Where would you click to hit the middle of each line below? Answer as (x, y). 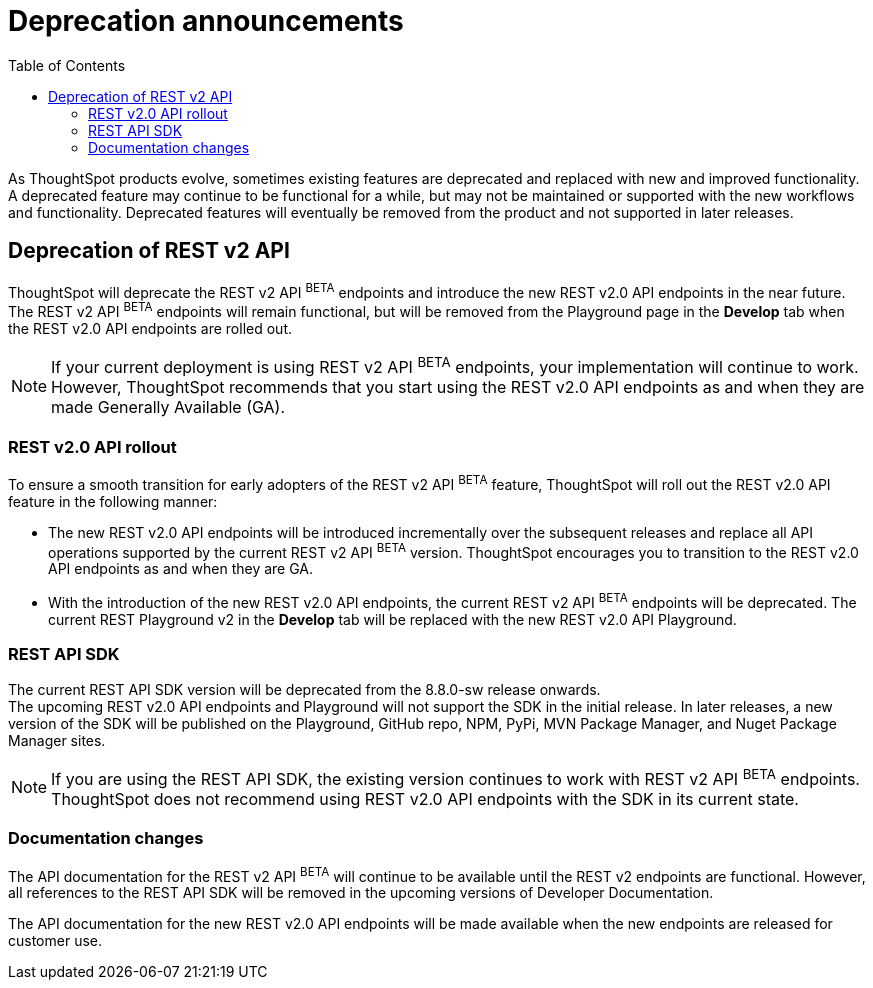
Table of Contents (67, 65)
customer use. (55, 941)
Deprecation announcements (206, 21)
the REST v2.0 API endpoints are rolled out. (150, 328)
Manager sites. (57, 740)
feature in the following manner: (113, 501)
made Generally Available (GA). (168, 407)
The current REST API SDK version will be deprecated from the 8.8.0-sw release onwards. (304, 689)
